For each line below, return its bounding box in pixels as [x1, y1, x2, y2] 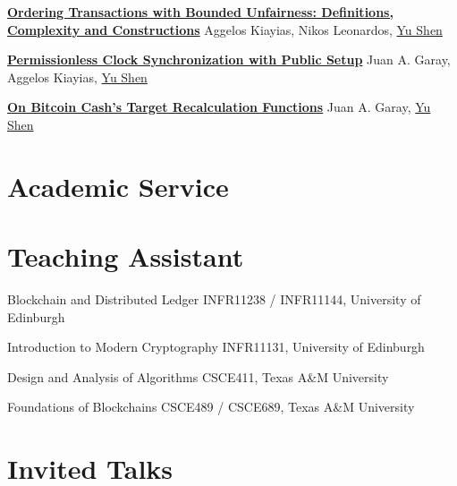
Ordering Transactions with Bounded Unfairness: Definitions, [7, 3, 394, 21]
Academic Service [7, 167, 229, 204]
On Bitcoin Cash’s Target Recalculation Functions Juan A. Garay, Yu [7, 98, 431, 116]
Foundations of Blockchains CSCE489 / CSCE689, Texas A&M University [7, 397, 415, 416]
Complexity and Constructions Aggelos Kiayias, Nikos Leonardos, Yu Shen [7, 20, 443, 38]
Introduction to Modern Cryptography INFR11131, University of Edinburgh [7, 337, 425, 356]
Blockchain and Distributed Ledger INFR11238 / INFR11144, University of [7, 290, 421, 309]
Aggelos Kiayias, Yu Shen [7, 67, 148, 86]
